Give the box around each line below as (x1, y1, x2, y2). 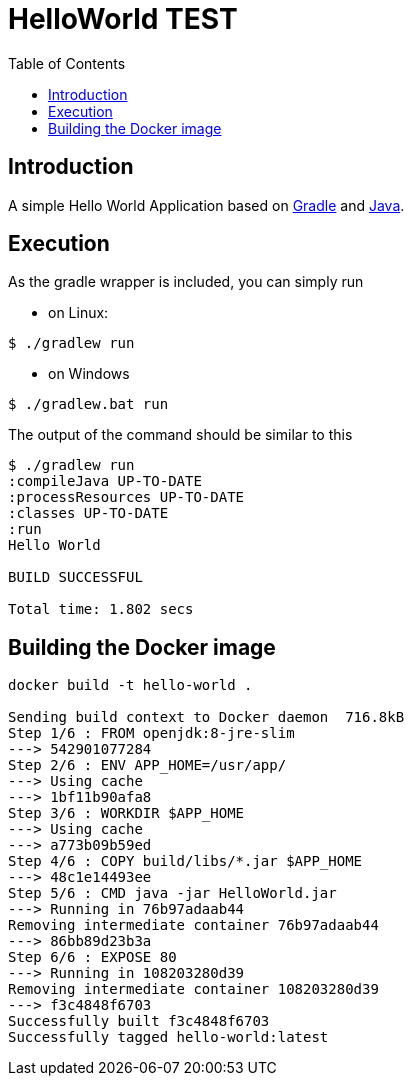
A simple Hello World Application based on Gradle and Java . (8, 196, 405, 214)
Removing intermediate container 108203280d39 (8, 981, 379, 998)
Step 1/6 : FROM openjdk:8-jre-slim (8, 725, 295, 742)
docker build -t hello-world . (8, 677, 253, 694)
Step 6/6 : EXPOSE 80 (8, 949, 177, 966)
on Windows (48, 365, 130, 383)
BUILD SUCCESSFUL (8, 569, 143, 586)
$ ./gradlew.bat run (8, 396, 169, 413)
